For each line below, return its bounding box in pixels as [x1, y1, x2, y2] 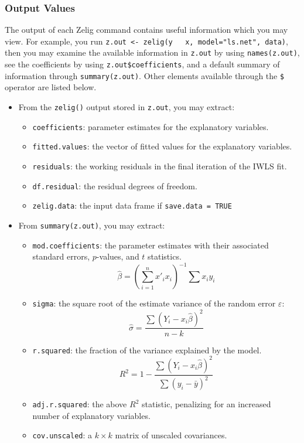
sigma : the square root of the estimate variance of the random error [32, 297, 276, 309]
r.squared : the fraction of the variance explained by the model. [32, 343, 262, 356]
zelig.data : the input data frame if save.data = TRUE [32, 199, 232, 212]
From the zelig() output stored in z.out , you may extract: [18, 101, 235, 113]
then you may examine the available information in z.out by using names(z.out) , [5, 46, 300, 59]
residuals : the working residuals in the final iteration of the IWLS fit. [32, 160, 287, 172]
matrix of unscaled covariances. [115, 429, 227, 441]
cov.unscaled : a [32, 429, 93, 441]
